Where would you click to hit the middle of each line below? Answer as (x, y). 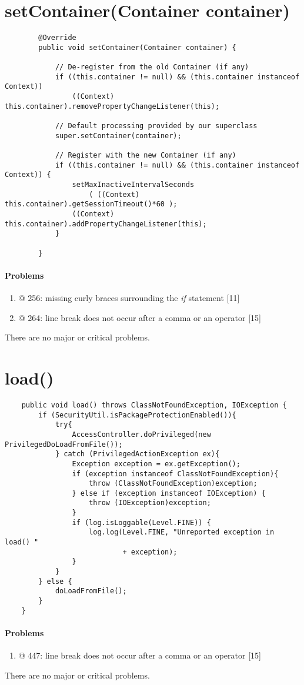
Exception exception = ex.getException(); (156, 464)
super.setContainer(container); (118, 136)
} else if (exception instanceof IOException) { (169, 493)
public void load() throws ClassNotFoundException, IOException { (154, 405)
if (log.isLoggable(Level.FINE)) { (141, 522)
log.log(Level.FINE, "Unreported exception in (182, 532)
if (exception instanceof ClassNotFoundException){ (175, 474)
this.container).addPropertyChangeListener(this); (106, 224)
